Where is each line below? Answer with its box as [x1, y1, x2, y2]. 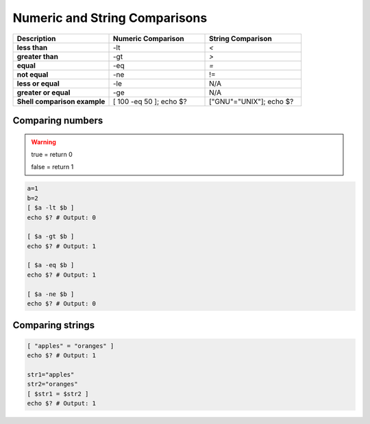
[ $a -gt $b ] [27, 233, 75, 240]
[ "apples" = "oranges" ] [27, 342, 114, 349]
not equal [16, 69, 49, 79]
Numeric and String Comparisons [12, 10, 208, 25]
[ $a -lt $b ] [27, 204, 75, 212]
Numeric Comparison [112, 34, 184, 43]
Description [16, 34, 56, 43]
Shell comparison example [16, 97, 106, 106]
